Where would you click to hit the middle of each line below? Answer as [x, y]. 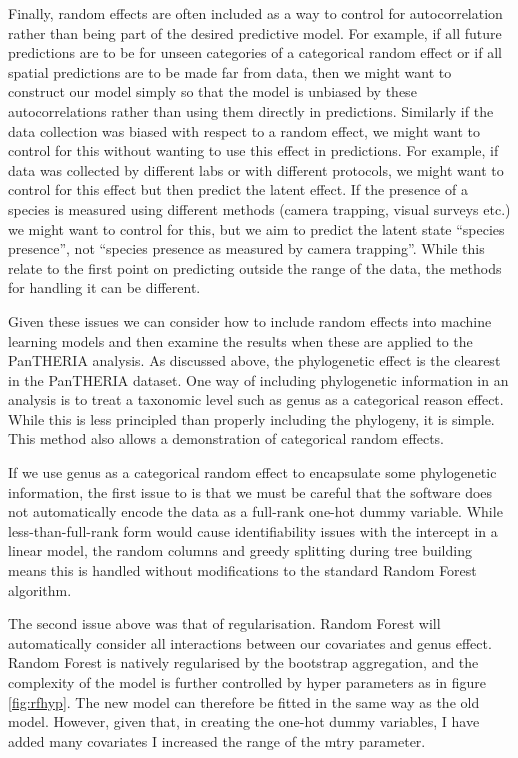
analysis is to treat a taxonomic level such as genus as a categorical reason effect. [256, 399]
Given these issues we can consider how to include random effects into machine [250, 320]
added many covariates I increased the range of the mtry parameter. [217, 740]
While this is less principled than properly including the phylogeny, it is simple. [251, 418]
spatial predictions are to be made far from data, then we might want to [230, 71]
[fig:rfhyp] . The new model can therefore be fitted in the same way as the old [244, 701]
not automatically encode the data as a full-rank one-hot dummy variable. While [255, 511]
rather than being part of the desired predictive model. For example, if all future [255, 32]
